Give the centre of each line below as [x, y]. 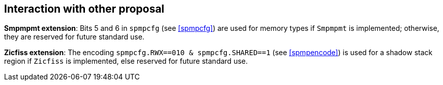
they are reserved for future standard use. [74, 37]
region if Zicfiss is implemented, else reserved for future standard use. [126, 61]
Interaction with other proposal [84, 9]
